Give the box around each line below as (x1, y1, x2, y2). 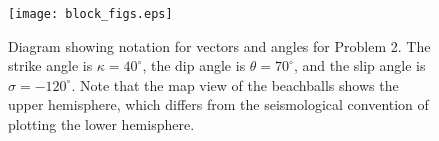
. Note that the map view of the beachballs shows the (71, 74, 399, 95)
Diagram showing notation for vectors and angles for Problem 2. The (8, 35, 431, 56)
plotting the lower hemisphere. (8, 114, 195, 135)
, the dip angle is (142, 55, 246, 76)
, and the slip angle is (293, 55, 426, 76)
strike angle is (8, 55, 93, 76)
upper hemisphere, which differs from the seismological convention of (8, 94, 429, 115)
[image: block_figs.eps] (8, 7, 173, 21)
